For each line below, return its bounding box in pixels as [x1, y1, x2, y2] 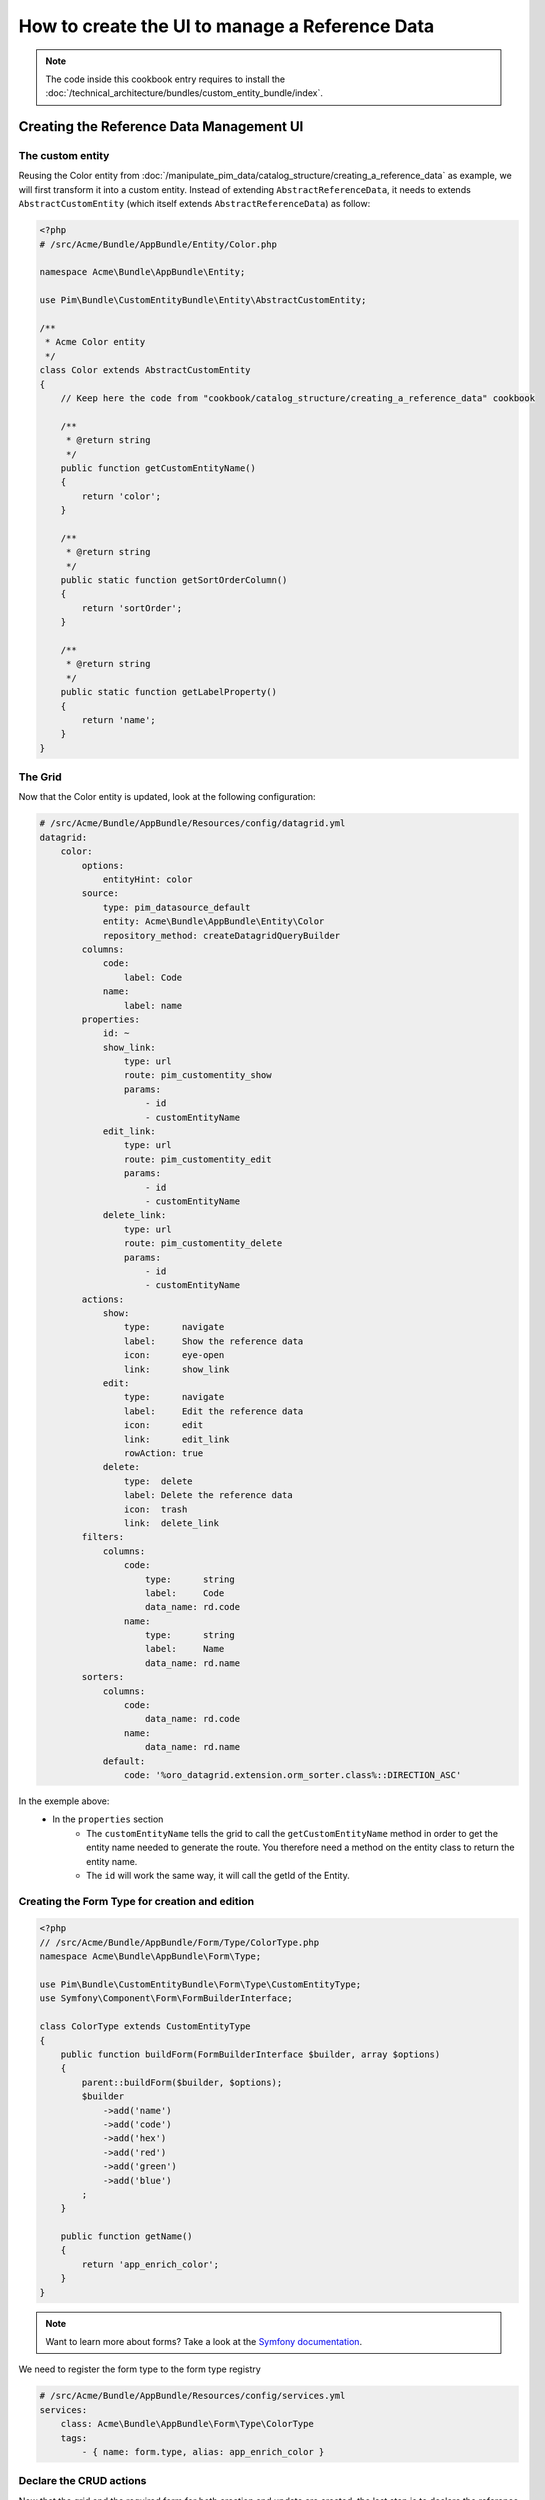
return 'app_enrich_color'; [81, 2258, 220, 2270]
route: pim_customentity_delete [123, 1238, 283, 1249]
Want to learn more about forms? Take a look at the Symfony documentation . [45, 2336, 363, 2347]
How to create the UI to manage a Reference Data [18, 15, 435, 37]
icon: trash [123, 1503, 188, 1515]
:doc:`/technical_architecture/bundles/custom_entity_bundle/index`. [45, 87, 324, 99]
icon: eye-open [123, 1350, 225, 1361]
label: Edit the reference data [123, 1405, 304, 1417]
